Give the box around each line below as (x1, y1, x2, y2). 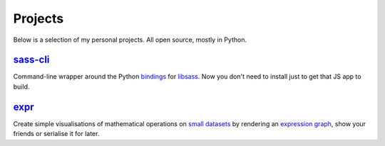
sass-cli (13, 54, 50, 66)
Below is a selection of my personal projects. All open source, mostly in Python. (13, 35, 247, 44)
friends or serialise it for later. (13, 130, 100, 138)
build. (13, 82, 30, 91)
